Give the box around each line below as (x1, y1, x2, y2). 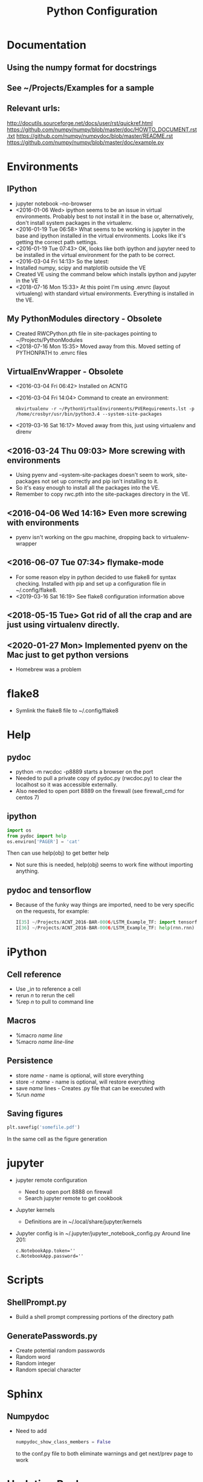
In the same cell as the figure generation (7, 1135, 108, 1143)
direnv (15, 428, 32, 436)
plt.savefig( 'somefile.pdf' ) (7, 1124, 80, 1131)
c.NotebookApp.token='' (15, 1248, 76, 1254)
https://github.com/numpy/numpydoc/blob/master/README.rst (16, 132, 173, 140)
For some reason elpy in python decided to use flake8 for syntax (15, 573, 177, 581)
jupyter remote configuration (15, 1177, 87, 1184)
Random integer (15, 1360, 56, 1367)
